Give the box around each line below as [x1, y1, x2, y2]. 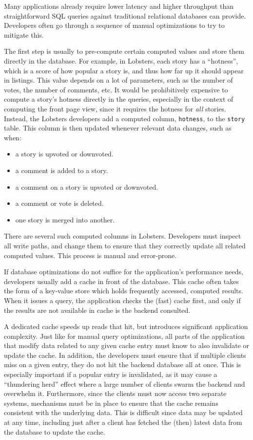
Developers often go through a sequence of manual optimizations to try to [4, 20, 225, 30]
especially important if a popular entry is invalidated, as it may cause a [4, 369, 217, 379]
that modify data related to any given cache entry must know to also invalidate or [4, 340, 250, 351]
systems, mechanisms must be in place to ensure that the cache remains [4, 397, 218, 408]
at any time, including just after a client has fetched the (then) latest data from [4, 417, 242, 427]
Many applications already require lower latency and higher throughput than [4, 1, 234, 11]
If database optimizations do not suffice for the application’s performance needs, [4, 266, 243, 277]
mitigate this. [4, 29, 44, 40]
